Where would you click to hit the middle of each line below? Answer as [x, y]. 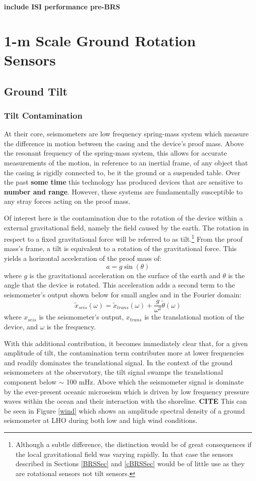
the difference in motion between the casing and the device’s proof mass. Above [124, 143]
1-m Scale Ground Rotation [100, 40]
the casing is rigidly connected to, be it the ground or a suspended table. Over [122, 172]
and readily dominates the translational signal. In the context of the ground [118, 362]
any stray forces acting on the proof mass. [67, 201]
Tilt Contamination [43, 115]
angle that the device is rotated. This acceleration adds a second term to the [119, 285]
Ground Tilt [36, 91]
